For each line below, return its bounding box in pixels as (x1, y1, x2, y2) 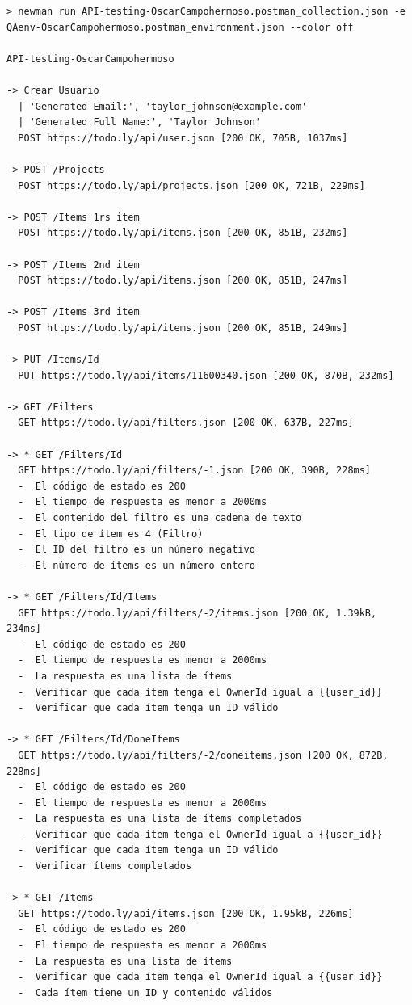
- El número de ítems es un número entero (18, 559, 255, 571)
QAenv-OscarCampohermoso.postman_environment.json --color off (6, 21, 354, 33)
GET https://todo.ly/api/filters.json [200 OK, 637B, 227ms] (18, 417, 354, 429)
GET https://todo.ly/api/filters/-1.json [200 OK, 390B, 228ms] (18, 465, 372, 477)
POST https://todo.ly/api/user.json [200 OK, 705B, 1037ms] (18, 132, 348, 144)
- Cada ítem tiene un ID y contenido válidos (18, 986, 273, 999)
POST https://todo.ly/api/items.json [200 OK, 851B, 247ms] (18, 275, 348, 287)
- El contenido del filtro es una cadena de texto (18, 512, 302, 524)
